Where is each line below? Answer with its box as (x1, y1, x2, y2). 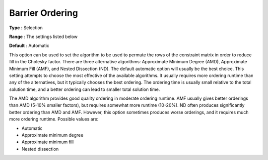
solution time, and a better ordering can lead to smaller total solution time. (9, 86, 160, 92)
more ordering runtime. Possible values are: (9, 116, 99, 122)
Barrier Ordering (9, 7, 78, 18)
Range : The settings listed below (9, 34, 78, 40)
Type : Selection (9, 25, 43, 31)
